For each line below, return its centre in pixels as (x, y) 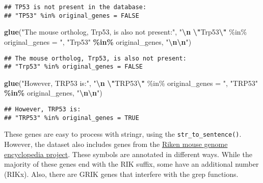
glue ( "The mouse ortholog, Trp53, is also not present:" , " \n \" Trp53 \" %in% (126, 32)
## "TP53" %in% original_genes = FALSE (72, 16)
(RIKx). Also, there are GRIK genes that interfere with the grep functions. (121, 174)
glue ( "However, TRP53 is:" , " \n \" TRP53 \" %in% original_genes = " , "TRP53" (131, 83)
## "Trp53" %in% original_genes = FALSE (74, 67)
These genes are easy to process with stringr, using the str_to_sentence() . (123, 134)
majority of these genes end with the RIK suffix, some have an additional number (131, 164)
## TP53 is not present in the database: (75, 7)
